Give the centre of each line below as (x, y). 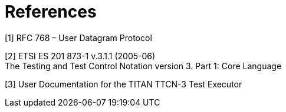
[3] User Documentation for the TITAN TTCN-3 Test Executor (124, 84)
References (51, 12)
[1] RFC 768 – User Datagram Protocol (78, 38)
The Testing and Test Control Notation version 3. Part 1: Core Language (143, 66)
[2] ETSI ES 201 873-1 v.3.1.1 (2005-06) (80, 56)
